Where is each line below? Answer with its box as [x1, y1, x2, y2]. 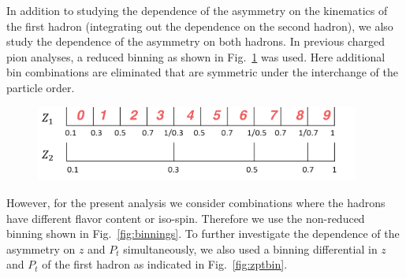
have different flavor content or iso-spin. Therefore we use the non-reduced [6, 209, 365, 226]
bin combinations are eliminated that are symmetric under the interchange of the [6, 64, 398, 80]
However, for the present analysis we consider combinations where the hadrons [6, 195, 386, 211]
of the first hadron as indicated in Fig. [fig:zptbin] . [42, 256, 288, 272]
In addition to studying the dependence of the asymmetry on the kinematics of [6, 2, 388, 18]
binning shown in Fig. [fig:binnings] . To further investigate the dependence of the [6, 225, 400, 242]
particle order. [6, 79, 75, 95]
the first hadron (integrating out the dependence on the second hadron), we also [6, 17, 393, 34]
